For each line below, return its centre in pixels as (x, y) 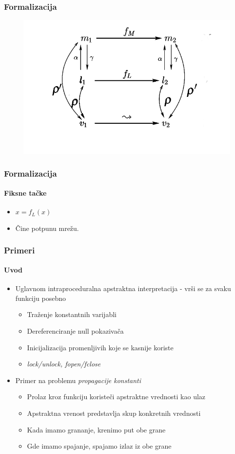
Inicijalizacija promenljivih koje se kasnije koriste (100, 347)
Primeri (20, 250)
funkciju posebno (40, 298)
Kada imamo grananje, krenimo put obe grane (96, 429)
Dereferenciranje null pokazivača (75, 331)
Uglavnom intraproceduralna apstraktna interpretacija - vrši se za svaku (123, 288)
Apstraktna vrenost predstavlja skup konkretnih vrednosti (114, 413)
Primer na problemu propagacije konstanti (78, 380)
